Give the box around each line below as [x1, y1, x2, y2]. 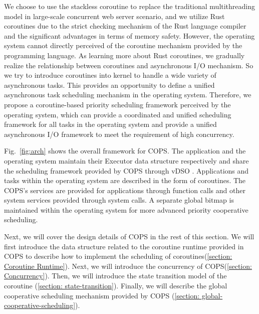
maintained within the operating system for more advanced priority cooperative [4, 204, 248, 215]
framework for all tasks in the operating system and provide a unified [4, 119, 217, 129]
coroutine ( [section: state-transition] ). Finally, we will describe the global [4, 280, 227, 291]
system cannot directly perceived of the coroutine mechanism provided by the [4, 40, 242, 51]
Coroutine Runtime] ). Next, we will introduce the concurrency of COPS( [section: [4, 260, 252, 271]
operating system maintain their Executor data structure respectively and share [4, 155, 249, 166]
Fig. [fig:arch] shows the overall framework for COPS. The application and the [4, 145, 246, 156]
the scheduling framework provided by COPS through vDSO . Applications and [4, 165, 249, 176]
